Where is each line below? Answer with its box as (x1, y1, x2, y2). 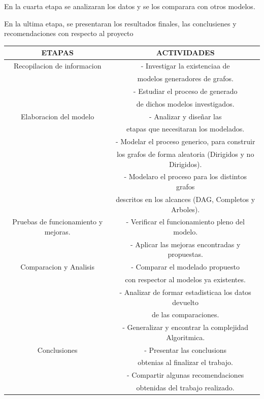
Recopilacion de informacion (13, 60, 102, 71)
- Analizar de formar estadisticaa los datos (119, 286, 251, 297)
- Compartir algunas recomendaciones (126, 370, 244, 380)
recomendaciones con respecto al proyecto (4, 28, 134, 39)
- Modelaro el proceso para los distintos (124, 171, 247, 182)
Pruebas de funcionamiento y (12, 216, 103, 227)
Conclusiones (37, 344, 78, 355)
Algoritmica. (166, 331, 205, 342)
